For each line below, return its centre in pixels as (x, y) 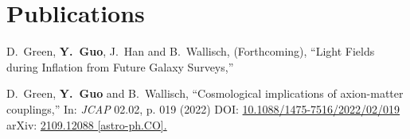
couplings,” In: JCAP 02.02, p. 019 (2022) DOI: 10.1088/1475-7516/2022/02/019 (203, 108)
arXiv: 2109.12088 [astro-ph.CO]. (87, 124)
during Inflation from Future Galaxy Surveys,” (120, 66)
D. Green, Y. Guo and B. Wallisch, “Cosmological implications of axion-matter (205, 93)
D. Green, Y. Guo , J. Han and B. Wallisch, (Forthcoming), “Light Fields (191, 51)
